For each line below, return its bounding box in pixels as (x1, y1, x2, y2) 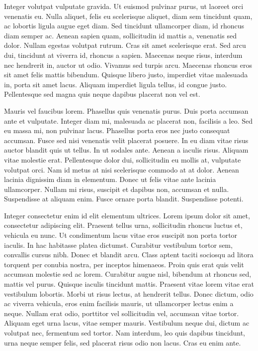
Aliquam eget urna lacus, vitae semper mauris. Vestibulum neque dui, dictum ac (4, 318, 250, 328)
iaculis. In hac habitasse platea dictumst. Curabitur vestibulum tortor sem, (4, 239, 233, 250)
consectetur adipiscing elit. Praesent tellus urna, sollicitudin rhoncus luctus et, (4, 220, 243, 230)
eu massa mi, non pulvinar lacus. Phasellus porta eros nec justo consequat (4, 125, 230, 136)
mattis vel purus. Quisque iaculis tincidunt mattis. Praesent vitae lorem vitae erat (4, 279, 254, 289)
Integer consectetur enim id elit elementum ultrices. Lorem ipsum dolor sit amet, (4, 210, 250, 220)
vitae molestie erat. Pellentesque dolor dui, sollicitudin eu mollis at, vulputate (4, 154, 241, 165)
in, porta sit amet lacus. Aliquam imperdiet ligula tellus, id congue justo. (4, 79, 227, 89)
